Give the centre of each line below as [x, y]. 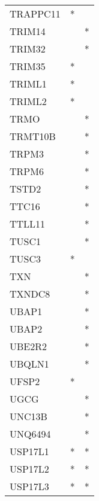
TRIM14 [28, 31]
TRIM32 [28, 49]
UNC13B [28, 416]
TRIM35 [28, 66]
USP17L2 [29, 469]
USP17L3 [29, 486]
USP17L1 [29, 451]
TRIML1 [28, 84]
